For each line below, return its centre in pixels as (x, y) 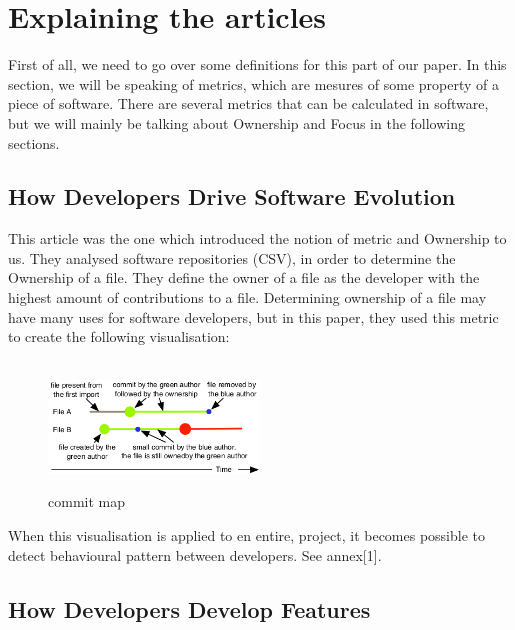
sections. (34, 142)
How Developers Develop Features (189, 608)
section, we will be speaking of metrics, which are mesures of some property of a (253, 83)
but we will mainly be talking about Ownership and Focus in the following (237, 122)
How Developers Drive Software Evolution (232, 196)
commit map (86, 501)
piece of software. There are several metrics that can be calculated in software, (248, 103)
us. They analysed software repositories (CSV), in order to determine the (232, 257)
